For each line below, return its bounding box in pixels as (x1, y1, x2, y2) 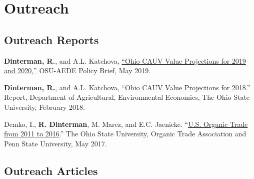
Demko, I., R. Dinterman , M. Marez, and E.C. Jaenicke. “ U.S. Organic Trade (4, 118, 248, 129)
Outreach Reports (4, 32, 99, 47)
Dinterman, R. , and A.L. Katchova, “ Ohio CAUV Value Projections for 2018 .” (4, 82, 250, 92)
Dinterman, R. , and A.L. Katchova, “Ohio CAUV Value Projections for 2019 (4, 55, 246, 66)
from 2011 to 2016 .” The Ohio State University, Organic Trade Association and (4, 128, 246, 139)
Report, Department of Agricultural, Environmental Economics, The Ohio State (4, 92, 250, 102)
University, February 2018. (4, 101, 85, 112)
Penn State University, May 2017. (4, 138, 107, 148)
